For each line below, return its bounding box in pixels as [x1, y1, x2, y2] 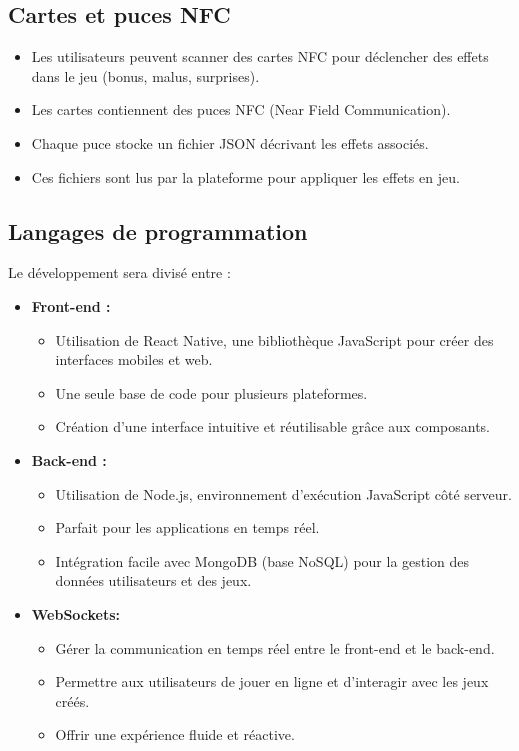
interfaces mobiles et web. [55, 349, 213, 370]
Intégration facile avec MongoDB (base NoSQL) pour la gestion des [55, 550, 470, 571]
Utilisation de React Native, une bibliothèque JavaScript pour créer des [55, 329, 494, 350]
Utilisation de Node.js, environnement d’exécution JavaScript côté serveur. [55, 483, 512, 504]
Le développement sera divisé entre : [8, 262, 231, 283]
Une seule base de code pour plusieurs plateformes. [55, 382, 368, 403]
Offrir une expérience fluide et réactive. [55, 724, 295, 745]
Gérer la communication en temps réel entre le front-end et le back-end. [55, 637, 495, 658]
